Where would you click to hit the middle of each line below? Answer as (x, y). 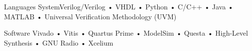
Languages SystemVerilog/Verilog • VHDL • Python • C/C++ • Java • (119, 6)
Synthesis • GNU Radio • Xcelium (59, 42)
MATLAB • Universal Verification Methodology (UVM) (90, 16)
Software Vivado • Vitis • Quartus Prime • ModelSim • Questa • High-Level (126, 33)
